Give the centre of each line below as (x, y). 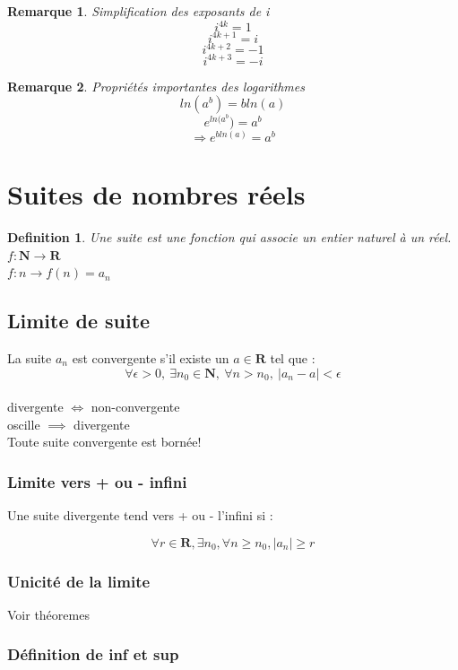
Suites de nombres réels (156, 194)
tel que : (293, 357)
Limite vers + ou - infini (97, 481)
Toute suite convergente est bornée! (104, 442)
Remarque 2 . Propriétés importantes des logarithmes (156, 86)
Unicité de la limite (79, 581)
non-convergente (135, 407)
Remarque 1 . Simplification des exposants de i (138, 11)
